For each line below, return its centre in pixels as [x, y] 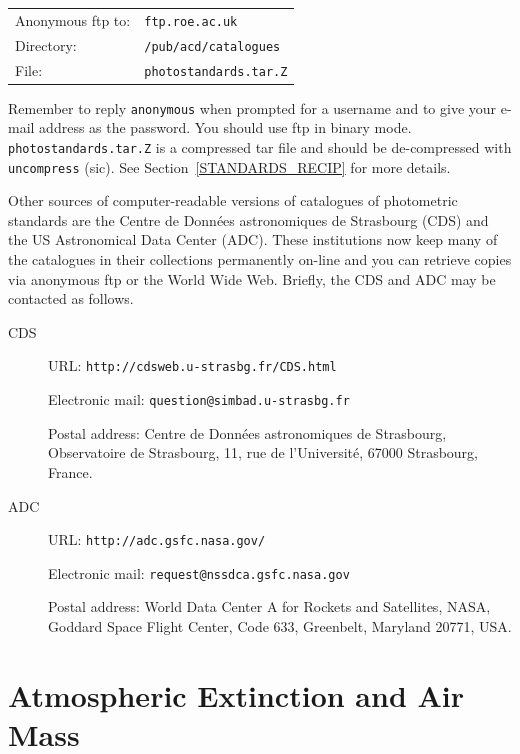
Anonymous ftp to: [73, 19]
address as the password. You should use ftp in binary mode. [225, 127]
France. [70, 471]
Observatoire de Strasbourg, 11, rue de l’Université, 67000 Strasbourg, [263, 452]
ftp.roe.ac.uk [191, 21]
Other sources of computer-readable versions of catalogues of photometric [233, 200]
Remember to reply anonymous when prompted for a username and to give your [252, 107]
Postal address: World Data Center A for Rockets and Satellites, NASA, [269, 606]
